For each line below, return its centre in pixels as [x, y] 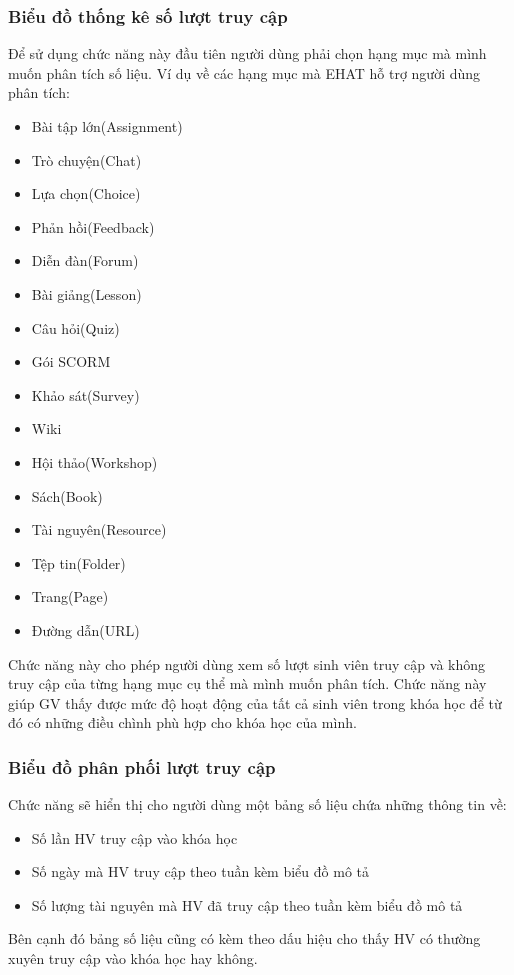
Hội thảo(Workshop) [94, 461]
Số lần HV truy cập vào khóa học [134, 837]
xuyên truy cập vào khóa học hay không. [133, 958]
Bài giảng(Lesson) [86, 293]
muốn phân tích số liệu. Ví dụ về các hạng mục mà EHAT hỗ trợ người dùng [244, 72]
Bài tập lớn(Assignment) [107, 126]
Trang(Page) [70, 596]
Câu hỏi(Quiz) [75, 327]
